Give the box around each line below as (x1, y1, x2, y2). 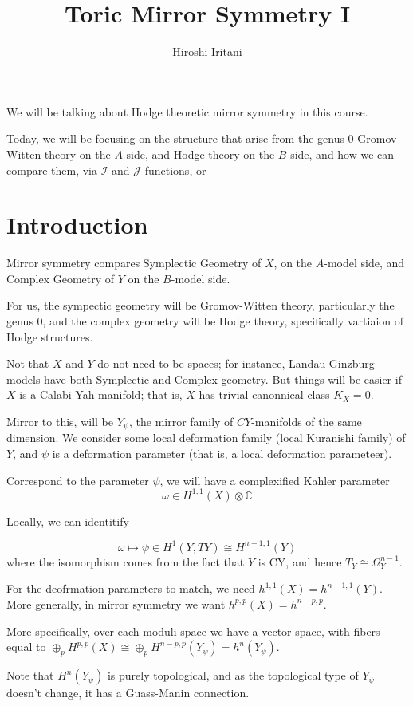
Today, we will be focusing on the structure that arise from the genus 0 (6, 130, 354, 147)
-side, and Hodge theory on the (122, 145, 275, 162)
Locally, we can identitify (6, 512, 129, 529)
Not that (6, 355, 49, 372)
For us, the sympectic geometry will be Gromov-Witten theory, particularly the (6, 297, 395, 314)
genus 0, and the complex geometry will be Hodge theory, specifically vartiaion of (6, 313, 404, 329)
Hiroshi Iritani (172, 43, 242, 60)
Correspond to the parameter (6, 471, 149, 488)
